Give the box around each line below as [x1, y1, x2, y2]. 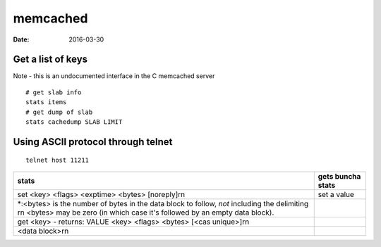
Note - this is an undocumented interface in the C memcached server [13, 72, 215, 80]
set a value [317, 189, 354, 199]
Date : [13, 35, 30, 44]
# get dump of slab [25, 108, 93, 116]
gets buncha [317, 171, 361, 181]
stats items [25, 99, 67, 106]
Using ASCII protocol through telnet [13, 136, 173, 148]
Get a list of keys [13, 53, 88, 65]
